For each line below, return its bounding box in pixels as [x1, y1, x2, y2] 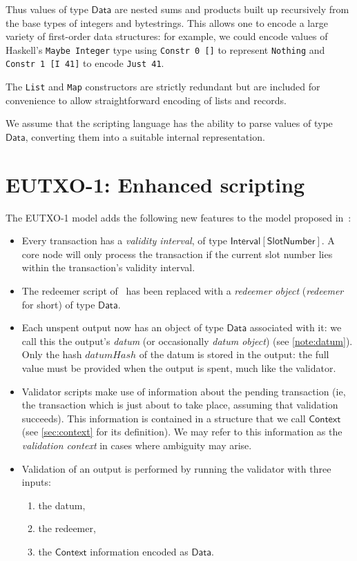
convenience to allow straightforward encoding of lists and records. [6, 92, 287, 107]
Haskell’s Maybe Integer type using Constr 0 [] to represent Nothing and [6, 42, 325, 57]
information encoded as [90, 544, 189, 558]
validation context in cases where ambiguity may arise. [21, 437, 252, 452]
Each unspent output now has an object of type [21, 320, 224, 335]
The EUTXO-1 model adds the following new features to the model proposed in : [6, 210, 351, 224]
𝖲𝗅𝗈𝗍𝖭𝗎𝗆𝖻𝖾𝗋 [267, 237, 316, 247]
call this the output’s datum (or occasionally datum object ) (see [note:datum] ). [21, 333, 353, 348]
